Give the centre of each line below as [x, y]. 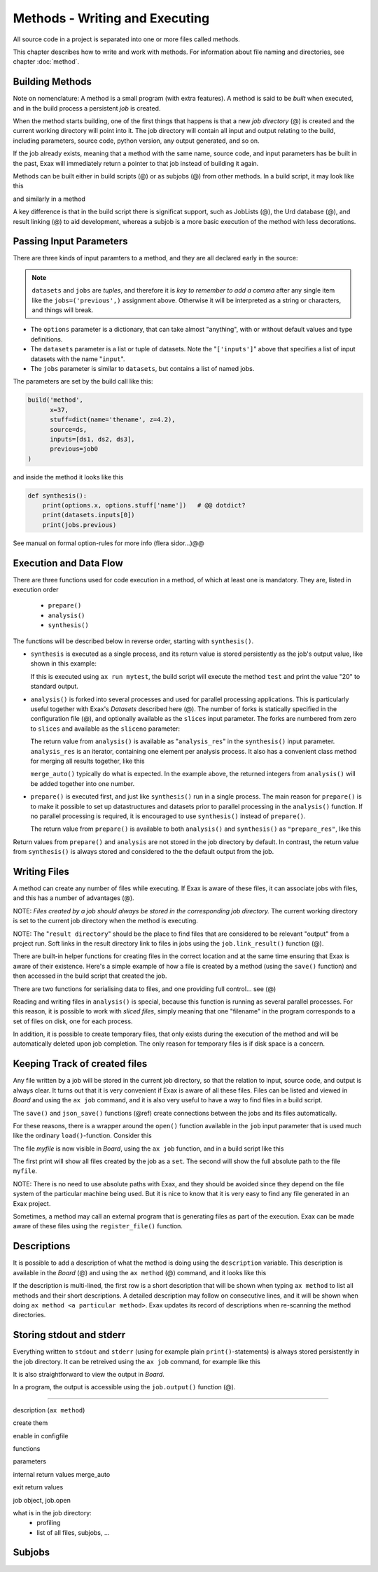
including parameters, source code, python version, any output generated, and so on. [136, 141]
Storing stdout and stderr [69, 1335]
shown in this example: [64, 664]
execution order [36, 590]
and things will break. [63, 310]
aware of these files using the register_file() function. [98, 1226]
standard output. [54, 687]
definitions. [47, 339]
